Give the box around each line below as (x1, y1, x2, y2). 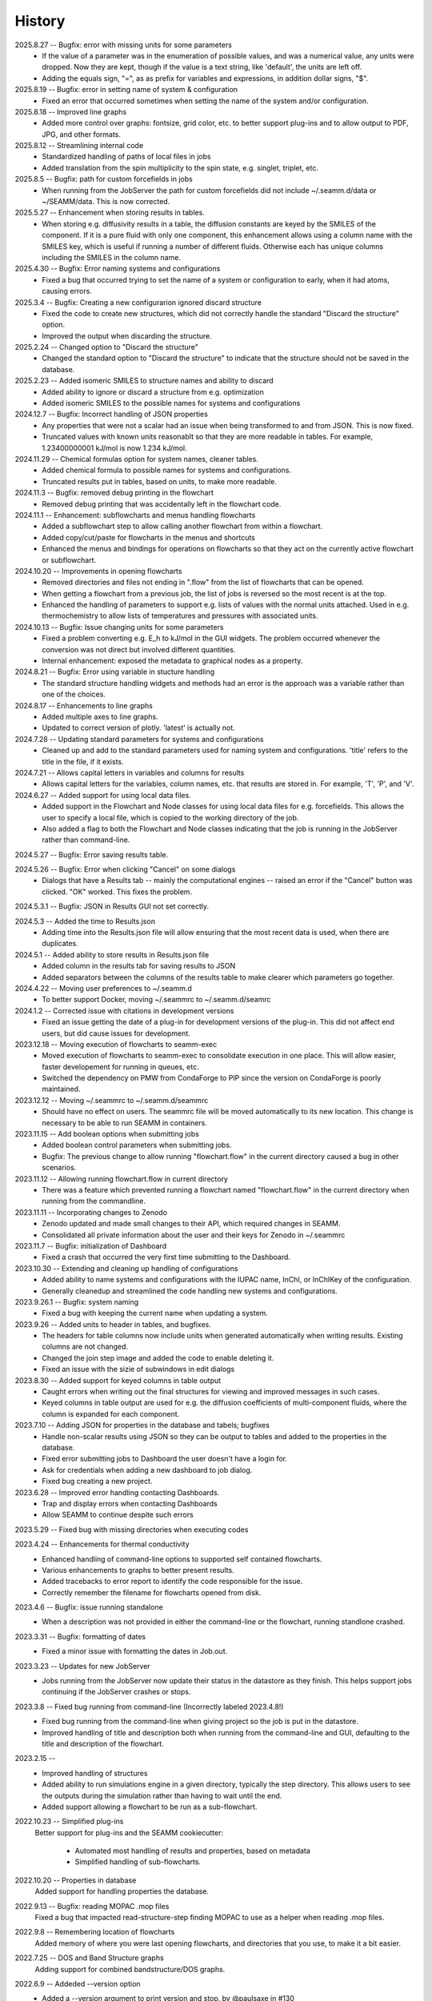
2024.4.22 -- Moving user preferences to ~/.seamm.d (14, 983, 192, 992)
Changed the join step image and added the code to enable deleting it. (42, 1353, 274, 1362)
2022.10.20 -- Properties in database (14, 1875, 137, 1885)
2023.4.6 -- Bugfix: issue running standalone (14, 1602, 163, 1612)
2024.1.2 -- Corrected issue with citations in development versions (14, 1005, 234, 1016)
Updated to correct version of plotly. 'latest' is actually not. (42, 723, 235, 732)
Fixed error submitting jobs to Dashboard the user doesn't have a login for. (42, 1454, 288, 1464)
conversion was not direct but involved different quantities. (42, 644, 236, 654)
